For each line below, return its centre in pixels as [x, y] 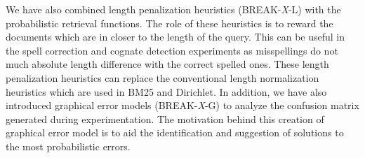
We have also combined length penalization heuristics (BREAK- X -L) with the [173, 9]
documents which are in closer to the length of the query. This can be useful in [175, 37]
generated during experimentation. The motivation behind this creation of [165, 118]
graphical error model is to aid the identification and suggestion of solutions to [175, 132]
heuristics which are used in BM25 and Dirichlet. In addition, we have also [166, 91]
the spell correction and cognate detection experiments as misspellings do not [172, 50]
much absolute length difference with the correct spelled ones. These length [167, 64]
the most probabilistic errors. [68, 146]
